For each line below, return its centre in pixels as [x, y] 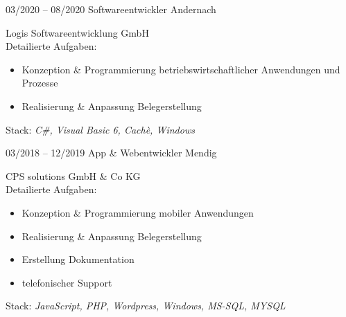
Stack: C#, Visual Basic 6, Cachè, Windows [100, 129]
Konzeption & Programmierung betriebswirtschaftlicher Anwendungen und [181, 69]
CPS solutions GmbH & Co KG [73, 175]
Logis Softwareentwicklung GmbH [77, 32]
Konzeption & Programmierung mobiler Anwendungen [138, 212]
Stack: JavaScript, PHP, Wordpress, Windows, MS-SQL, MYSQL [146, 306]
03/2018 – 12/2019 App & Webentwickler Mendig [111, 153]
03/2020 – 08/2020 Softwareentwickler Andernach [111, 9]
